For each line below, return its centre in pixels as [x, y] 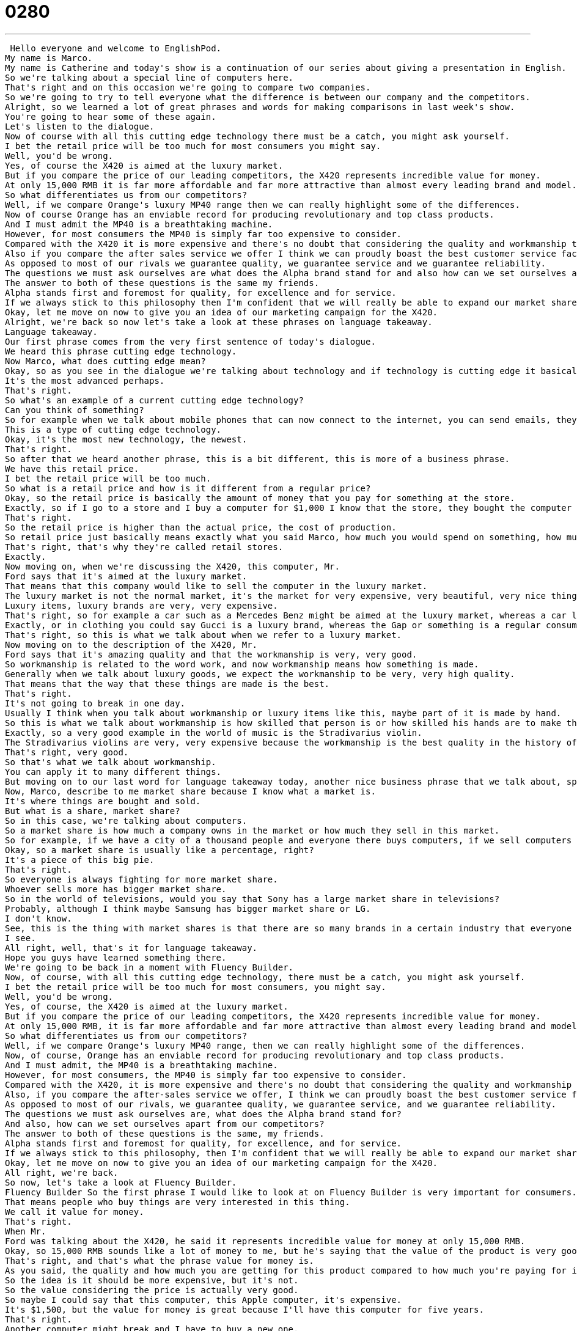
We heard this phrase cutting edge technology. [121, 351]
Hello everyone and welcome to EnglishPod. [116, 48]
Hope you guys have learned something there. [116, 957]
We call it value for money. [75, 1212]
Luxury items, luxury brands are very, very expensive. [141, 605]
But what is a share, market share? [93, 811]
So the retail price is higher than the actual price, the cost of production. [201, 527]
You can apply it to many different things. [113, 772]
